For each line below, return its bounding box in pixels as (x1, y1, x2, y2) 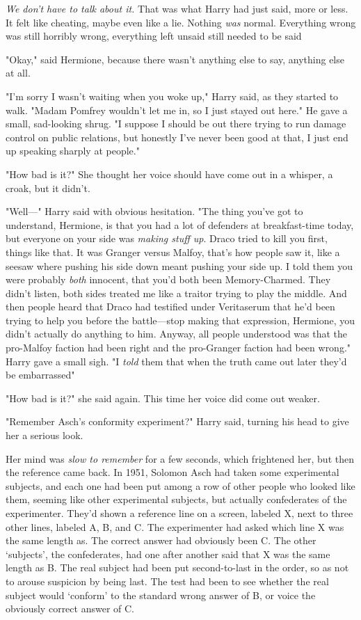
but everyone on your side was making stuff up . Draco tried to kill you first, (6, 231, 328, 246)
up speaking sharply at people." (6, 143, 140, 158)
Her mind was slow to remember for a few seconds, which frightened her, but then (6, 451, 354, 466)
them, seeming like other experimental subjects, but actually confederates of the (6, 492, 347, 507)
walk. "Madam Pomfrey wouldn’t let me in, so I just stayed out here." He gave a (6, 102, 348, 117)
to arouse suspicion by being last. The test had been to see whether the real (6, 573, 329, 588)
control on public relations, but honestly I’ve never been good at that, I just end (6, 129, 348, 144)
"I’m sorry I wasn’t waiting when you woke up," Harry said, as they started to (6, 88, 339, 103)
